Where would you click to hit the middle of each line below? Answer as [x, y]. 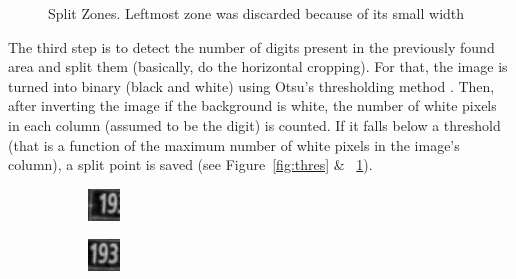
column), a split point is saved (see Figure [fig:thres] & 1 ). [190, 164]
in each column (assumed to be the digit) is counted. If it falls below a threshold [254, 124]
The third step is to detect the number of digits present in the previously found [251, 46]
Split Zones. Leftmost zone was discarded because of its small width [256, 13]
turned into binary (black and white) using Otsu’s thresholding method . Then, [251, 85]
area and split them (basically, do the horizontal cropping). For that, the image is [258, 66]
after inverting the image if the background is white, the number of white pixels [252, 105]
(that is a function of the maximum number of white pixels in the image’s [234, 144]
